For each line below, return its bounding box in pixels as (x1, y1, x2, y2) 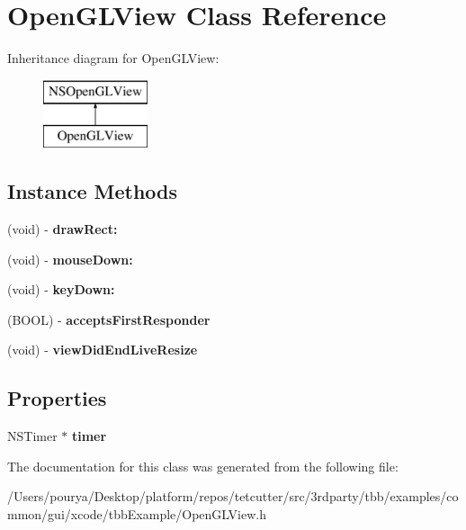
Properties (7, 384, 107, 412)
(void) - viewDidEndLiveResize (7, 340, 198, 359)
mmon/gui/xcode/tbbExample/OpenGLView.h (7, 505, 266, 524)
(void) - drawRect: (7, 220, 118, 238)
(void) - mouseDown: (7, 249, 133, 268)
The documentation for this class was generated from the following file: (7, 456, 399, 475)
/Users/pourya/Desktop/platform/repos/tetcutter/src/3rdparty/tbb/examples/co (7, 487, 459, 506)
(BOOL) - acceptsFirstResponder (7, 310, 211, 328)
